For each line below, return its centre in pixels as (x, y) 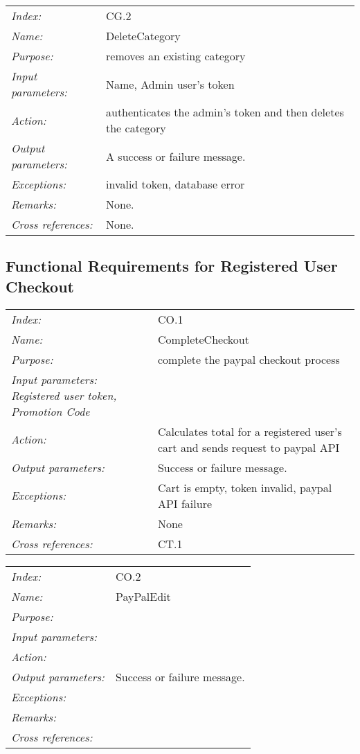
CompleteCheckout (203, 339)
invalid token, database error (175, 184)
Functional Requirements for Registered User (172, 266)
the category (136, 128)
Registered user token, (64, 395)
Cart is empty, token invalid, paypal (245, 487)
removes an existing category (176, 56)
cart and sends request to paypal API (249, 447)
